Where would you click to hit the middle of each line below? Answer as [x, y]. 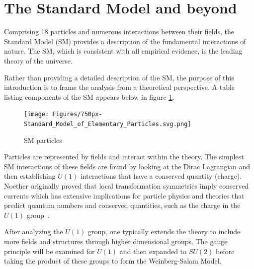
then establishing [30, 176]
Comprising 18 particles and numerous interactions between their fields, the [119, 32]
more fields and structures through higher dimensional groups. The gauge [116, 241]
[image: [37, 114]
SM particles [43, 140]
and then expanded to [153, 251]
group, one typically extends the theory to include [164, 232]
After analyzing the [34, 232]
